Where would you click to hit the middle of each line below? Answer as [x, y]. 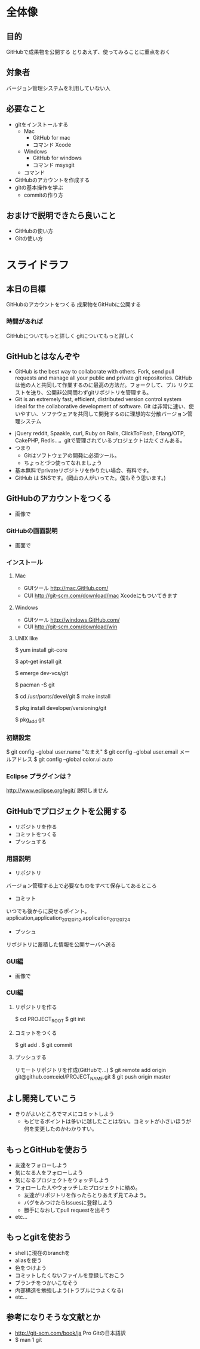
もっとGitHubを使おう [47, 1150]
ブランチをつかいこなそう [46, 1282]
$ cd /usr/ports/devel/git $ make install [63, 696]
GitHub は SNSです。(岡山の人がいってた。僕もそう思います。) [90, 478]
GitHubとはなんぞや [43, 356]
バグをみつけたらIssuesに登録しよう [68, 1203]
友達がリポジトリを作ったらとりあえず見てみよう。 [86, 1195]
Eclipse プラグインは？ [39, 776]
